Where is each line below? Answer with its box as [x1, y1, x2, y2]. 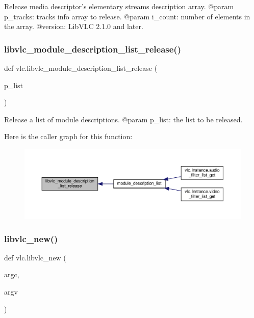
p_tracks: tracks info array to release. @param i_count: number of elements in [4, 11, 250, 21]
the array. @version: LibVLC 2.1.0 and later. [4, 21, 143, 32]
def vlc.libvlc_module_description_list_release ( [4, 63, 158, 73]
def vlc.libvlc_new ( [4, 252, 66, 262]
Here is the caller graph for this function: [4, 131, 133, 142]
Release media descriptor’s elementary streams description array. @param [4, 1, 234, 11]
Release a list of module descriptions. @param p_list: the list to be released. [4, 114, 243, 124]
